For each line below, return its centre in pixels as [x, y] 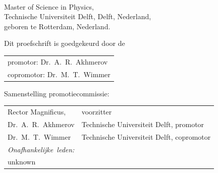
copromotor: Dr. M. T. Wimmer [59, 74]
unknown [22, 162]
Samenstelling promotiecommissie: [57, 93]
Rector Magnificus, [37, 111]
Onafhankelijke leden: [41, 149]
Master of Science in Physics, [49, 6]
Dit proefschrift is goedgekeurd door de [65, 43]
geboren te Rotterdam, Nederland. [57, 26]
